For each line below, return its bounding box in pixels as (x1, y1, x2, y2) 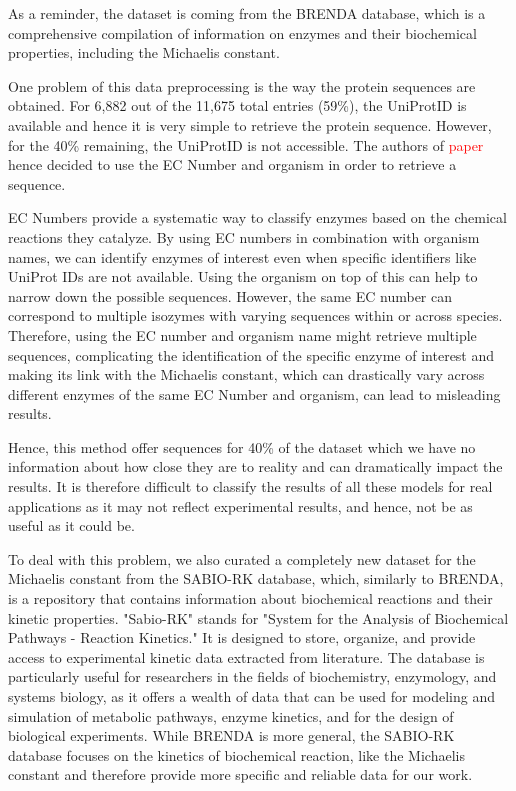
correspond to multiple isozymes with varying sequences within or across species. (8, 305, 503, 326)
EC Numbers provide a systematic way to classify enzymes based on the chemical (8, 207, 507, 228)
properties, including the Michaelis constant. (8, 42, 280, 63)
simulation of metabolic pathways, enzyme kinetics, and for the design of (8, 705, 454, 726)
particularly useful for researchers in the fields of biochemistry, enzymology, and (8, 666, 497, 687)
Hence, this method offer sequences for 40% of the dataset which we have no (8, 436, 476, 457)
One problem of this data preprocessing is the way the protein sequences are (8, 75, 476, 96)
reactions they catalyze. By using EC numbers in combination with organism (8, 226, 480, 247)
